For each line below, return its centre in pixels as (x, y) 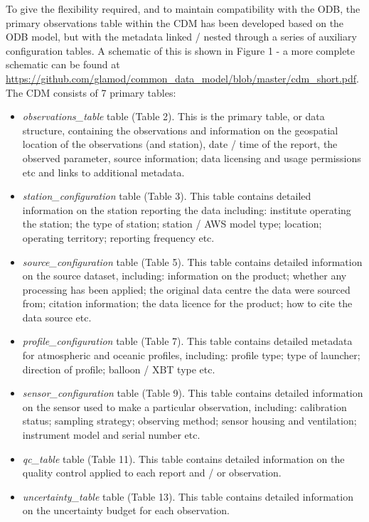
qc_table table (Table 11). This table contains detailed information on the (183, 458)
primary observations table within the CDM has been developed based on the (175, 22)
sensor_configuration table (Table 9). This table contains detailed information (193, 393)
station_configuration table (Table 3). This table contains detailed (167, 196)
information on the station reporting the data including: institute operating (187, 209)
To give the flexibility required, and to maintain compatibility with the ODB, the (183, 9)
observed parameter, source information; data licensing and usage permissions (192, 158)
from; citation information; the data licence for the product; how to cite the (187, 303)
